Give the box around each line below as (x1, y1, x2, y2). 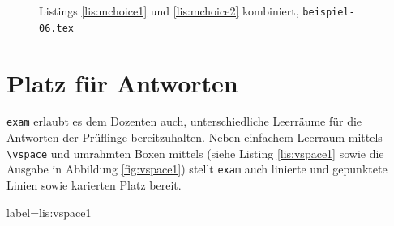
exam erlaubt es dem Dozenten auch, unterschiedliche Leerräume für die (6, 113, 362, 130)
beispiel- (302, 6, 355, 18)
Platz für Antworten (6, 66, 238, 99)
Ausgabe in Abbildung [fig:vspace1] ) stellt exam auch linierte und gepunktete (6, 160, 388, 177)
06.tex (39, 22, 74, 34)
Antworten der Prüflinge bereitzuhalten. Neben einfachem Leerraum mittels (6, 129, 383, 146)
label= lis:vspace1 (6, 203, 92, 220)
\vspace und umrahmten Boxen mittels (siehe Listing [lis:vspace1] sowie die (6, 144, 384, 161)
